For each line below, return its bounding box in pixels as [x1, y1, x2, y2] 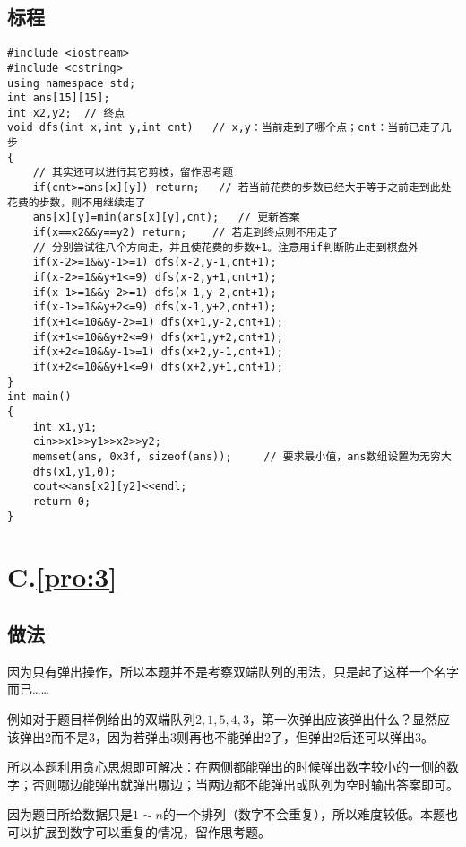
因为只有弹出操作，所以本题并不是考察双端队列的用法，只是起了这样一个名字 [7, 661, 459, 680]
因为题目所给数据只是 [7, 805, 133, 824]
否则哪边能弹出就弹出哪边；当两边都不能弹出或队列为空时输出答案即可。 [31, 774, 459, 793]
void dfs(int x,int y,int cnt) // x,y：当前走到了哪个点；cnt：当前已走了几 [7, 121, 452, 135]
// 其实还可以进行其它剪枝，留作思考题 [32, 166, 234, 179]
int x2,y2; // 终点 [7, 106, 125, 119]
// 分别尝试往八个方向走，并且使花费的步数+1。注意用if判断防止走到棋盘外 [32, 240, 419, 254]
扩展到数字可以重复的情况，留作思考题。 [31, 822, 271, 841]
